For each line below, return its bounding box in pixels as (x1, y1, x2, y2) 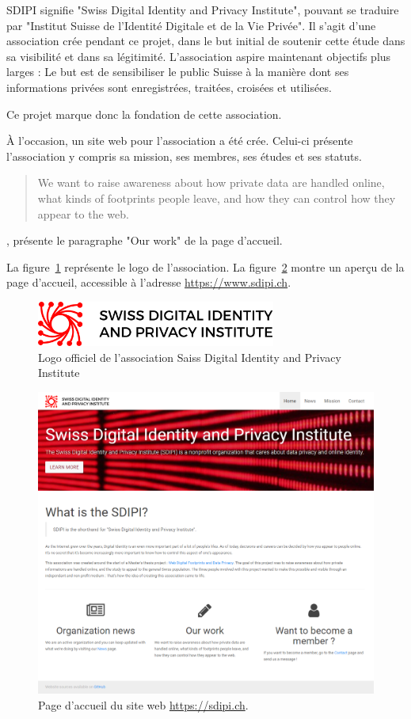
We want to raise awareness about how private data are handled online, (37, 174, 385, 191)
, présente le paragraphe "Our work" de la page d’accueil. (6, 232, 283, 249)
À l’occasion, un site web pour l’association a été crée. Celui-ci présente (6, 132, 353, 149)
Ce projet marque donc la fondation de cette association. (6, 105, 282, 122)
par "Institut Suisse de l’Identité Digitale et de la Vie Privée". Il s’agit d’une (6, 17, 376, 33)
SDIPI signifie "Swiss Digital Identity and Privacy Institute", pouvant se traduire (6, 2, 399, 17)
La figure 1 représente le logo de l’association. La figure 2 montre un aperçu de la (6, 258, 405, 275)
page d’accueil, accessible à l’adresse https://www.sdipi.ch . (6, 274, 291, 291)
